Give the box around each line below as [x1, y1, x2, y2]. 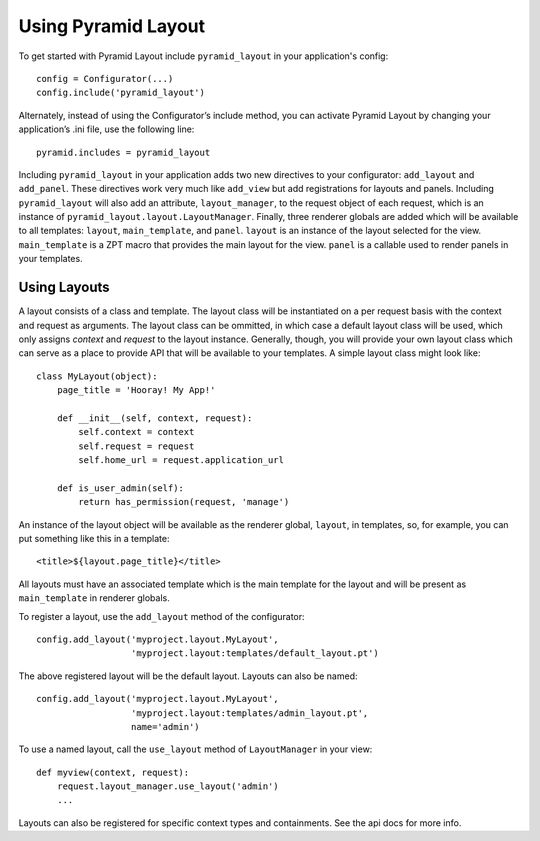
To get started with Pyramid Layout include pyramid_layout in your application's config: [18, 50, 389, 62]
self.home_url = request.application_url [78, 455, 285, 466]
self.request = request [78, 440, 195, 452]
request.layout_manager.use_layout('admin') [56, 781, 279, 792]
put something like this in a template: [18, 533, 170, 544]
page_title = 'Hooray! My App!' [56, 385, 216, 396]
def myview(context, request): [36, 766, 190, 778]
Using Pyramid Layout [18, 15, 206, 37]
